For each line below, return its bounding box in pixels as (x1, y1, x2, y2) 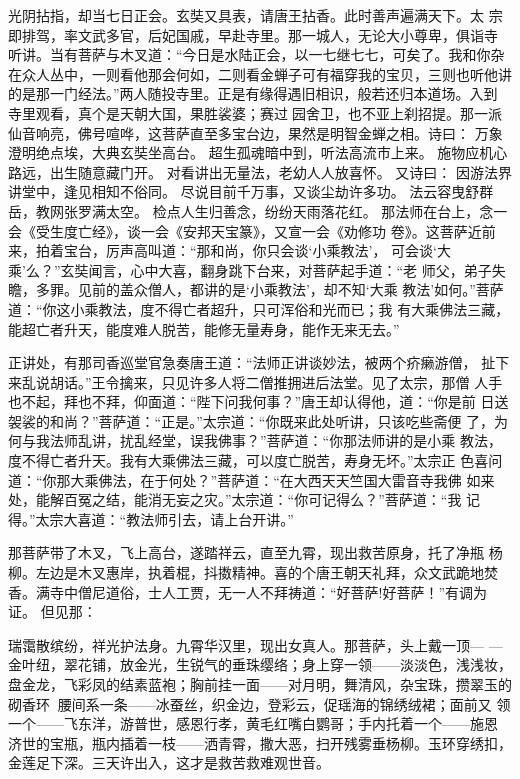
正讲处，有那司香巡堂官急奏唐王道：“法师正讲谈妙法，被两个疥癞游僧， (8, 352, 477, 373)
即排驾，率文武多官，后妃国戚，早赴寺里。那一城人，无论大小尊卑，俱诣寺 (8, 24, 498, 45)
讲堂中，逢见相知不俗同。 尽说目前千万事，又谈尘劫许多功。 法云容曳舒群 (8, 181, 494, 202)
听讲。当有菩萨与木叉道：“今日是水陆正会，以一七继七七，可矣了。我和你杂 (8, 44, 505, 65)
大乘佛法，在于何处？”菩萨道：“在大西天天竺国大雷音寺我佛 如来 (70, 469, 495, 490)
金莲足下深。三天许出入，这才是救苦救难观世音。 (8, 752, 330, 773)
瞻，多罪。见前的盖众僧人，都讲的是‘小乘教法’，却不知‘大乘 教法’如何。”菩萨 (8, 279, 504, 300)
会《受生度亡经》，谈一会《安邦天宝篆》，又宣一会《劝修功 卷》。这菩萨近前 (8, 220, 496, 241)
